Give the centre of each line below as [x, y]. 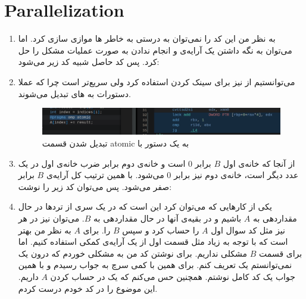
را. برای [97, 230]
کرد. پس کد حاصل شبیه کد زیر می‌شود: [89, 62]
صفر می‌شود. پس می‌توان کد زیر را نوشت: [95, 186]
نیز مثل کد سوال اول [248, 230]
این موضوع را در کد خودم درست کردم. [88, 288]
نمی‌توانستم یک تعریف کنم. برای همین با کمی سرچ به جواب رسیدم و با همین [155, 265]
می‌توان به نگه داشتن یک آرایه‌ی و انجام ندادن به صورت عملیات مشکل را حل [155, 50]
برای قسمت [281, 253]
